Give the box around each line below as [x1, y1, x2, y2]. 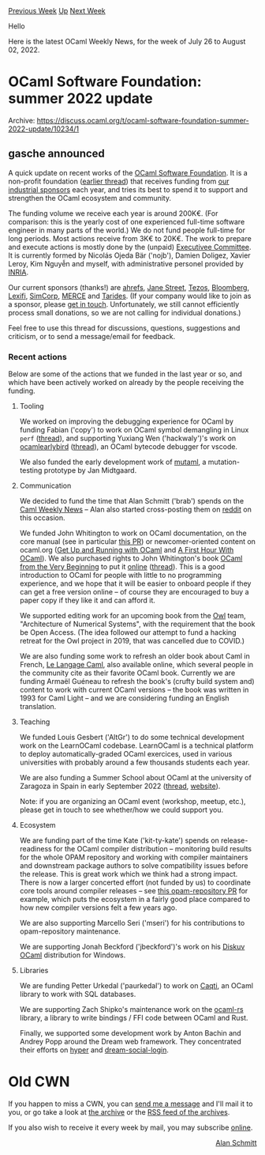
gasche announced [8, 147, 105, 160]
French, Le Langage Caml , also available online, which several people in [19, 660, 254, 670]
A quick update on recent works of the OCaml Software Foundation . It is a [8, 168, 248, 177]
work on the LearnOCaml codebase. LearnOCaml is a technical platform [19, 741, 254, 750]
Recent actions [8, 351, 67, 362]
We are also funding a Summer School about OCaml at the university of [19, 773, 252, 783]
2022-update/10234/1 [8, 124, 80, 134]
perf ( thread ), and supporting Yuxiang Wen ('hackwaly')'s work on [19, 433, 237, 444]
